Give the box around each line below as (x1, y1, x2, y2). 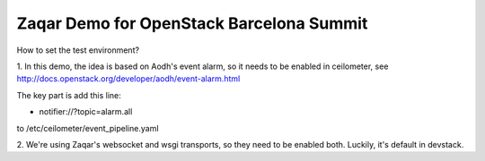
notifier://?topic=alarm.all (39, 106, 133, 117)
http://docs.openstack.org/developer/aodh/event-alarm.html (16, 73, 241, 84)
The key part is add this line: (16, 89, 121, 100)
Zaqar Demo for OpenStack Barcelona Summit (16, 13, 368, 33)
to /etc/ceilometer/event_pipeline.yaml (16, 123, 159, 133)
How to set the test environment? (16, 45, 139, 55)
